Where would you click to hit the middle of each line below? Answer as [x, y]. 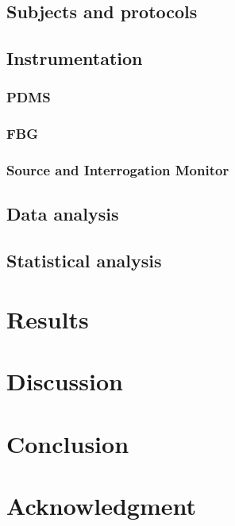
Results [48, 319]
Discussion [65, 381]
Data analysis [63, 214]
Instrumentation [75, 58]
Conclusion [68, 443]
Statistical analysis [84, 261]
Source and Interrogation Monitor [118, 170]
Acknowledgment [101, 505]
